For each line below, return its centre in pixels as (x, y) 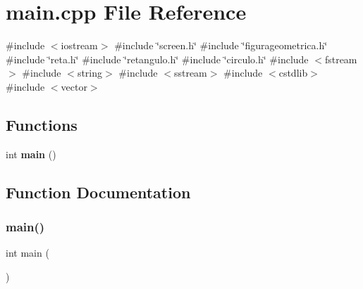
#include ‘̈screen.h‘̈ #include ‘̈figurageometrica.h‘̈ (221, 45)
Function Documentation (98, 192)
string (90, 73)
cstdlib (293, 73)
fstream (341, 59)
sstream (190, 73)
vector (74, 86)
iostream (79, 45)
